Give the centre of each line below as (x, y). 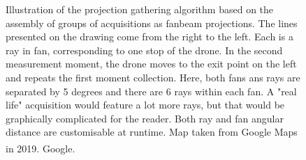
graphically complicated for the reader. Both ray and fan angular (145, 118)
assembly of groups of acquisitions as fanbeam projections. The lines (152, 23)
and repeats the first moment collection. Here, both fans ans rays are (153, 77)
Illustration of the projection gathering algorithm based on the (140, 9)
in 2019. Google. (41, 148)
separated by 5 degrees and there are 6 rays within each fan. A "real (151, 91)
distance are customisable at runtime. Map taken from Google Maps (152, 132)
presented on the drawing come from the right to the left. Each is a (150, 37)
